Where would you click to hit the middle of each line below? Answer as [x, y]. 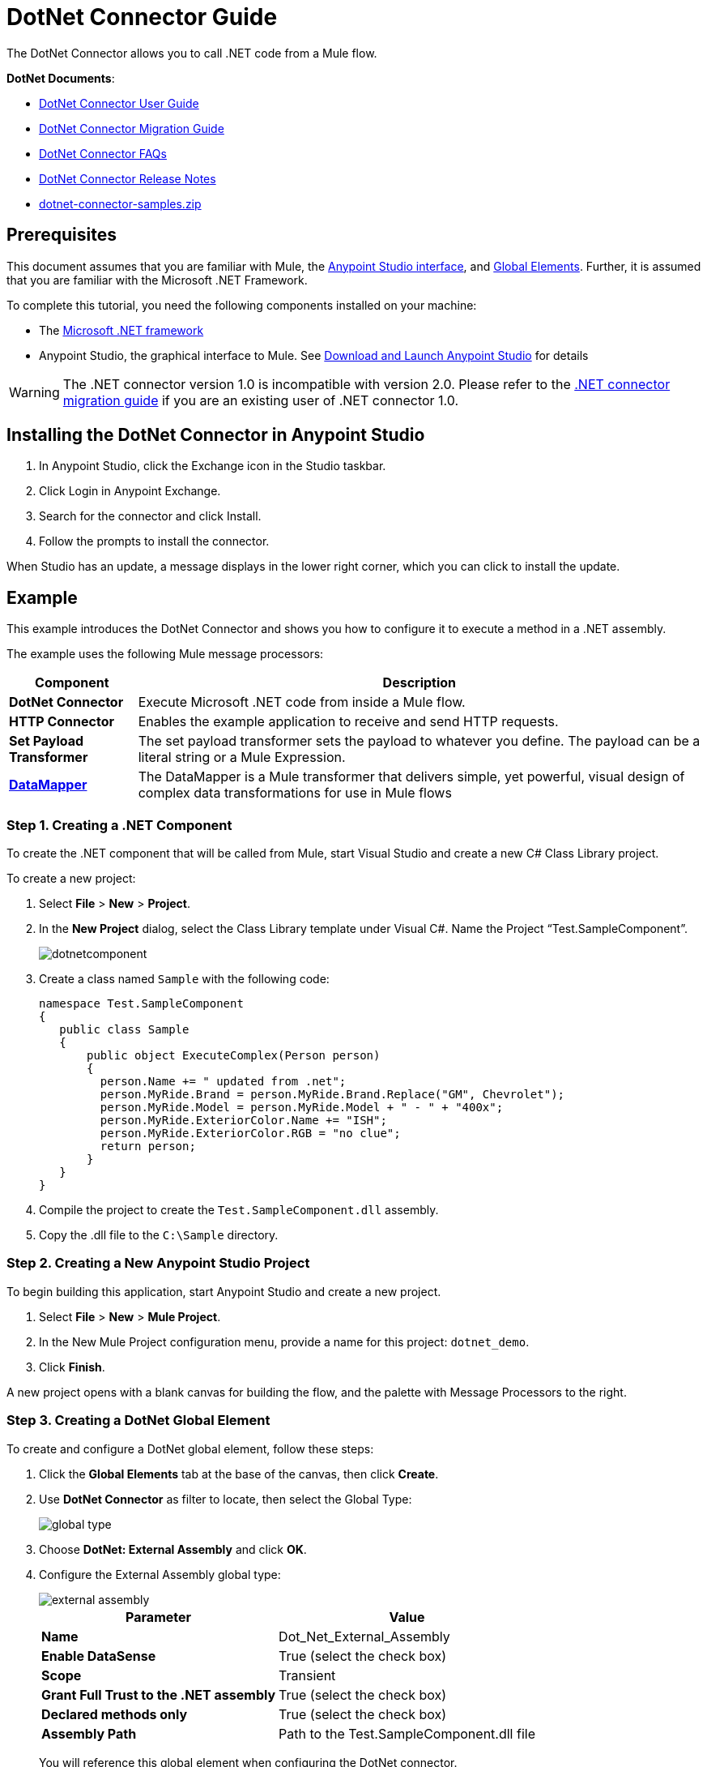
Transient [307, 1675]
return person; [148, 1147]
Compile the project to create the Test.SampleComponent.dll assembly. [239, 1210]
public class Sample [124, 1030]
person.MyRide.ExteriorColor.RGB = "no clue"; [250, 1134]
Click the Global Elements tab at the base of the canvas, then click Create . [239, 1474]
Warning [34, 392]
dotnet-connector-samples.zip [120, 203]
